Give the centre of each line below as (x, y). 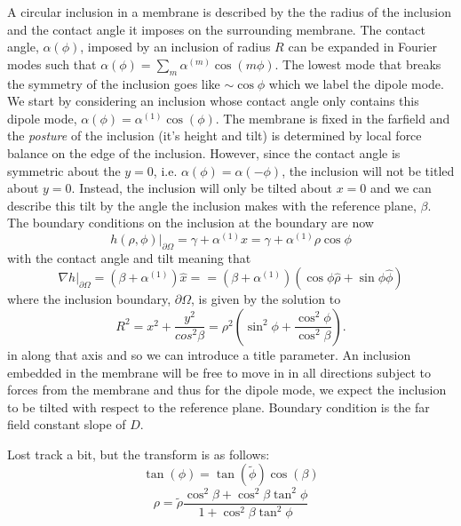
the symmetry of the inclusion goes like (114, 83)
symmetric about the (64, 170)
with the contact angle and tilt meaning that (129, 257)
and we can (401, 188)
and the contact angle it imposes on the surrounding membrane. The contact (216, 29)
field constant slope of (67, 424)
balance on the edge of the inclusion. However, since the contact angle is (204, 152)
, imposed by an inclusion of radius (175, 47)
